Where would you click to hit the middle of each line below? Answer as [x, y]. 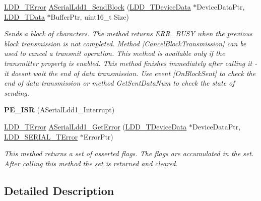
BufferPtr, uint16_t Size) [90, 16]
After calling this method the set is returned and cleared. [91, 163]
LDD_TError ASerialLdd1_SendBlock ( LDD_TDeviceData [97, 7]
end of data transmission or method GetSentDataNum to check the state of [119, 83]
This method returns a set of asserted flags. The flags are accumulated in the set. [129, 153]
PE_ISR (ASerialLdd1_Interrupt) [59, 110]
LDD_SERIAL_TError [41, 136]
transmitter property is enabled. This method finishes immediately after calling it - [131, 63]
